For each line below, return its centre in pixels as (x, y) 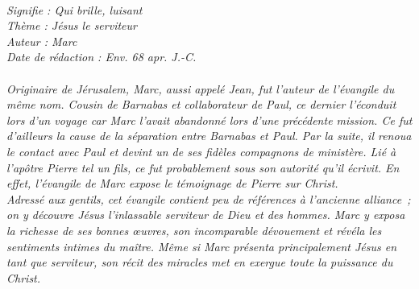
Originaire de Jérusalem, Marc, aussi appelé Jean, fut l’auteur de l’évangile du (201, 88)
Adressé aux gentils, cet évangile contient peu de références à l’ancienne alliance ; (209, 198)
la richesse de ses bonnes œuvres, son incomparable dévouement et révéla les (194, 230)
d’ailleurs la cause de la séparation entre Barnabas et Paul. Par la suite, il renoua (209, 136)
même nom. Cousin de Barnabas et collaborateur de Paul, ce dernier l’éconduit (201, 104)
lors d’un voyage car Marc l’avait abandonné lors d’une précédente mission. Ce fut (209, 120)
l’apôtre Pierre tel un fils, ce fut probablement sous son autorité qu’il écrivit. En (203, 167)
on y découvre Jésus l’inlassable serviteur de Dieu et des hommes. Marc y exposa (206, 215)
